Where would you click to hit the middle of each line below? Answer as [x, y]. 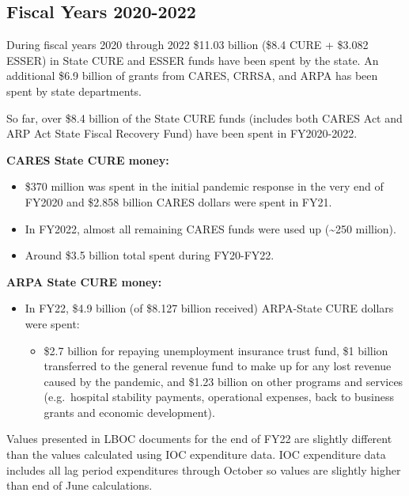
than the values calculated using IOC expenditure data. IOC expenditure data [196, 454]
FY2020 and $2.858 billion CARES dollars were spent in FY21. [178, 201]
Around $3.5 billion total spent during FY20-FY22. [150, 255]
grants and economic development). [129, 412]
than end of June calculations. [80, 485]
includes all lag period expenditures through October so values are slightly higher [204, 469]
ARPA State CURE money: [84, 281]
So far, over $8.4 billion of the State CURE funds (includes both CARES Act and [204, 117]
